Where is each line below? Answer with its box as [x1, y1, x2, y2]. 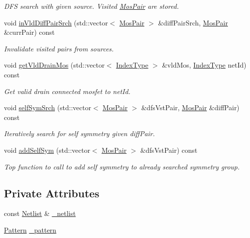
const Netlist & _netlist [4, 208, 76, 218]
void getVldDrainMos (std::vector [4, 60, 105, 70]
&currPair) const [4, 27, 55, 37]
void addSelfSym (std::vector [4, 144, 90, 155]
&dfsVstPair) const [140, 144, 198, 155]
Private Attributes [4, 185, 100, 200]
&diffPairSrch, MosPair [158, 17, 228, 27]
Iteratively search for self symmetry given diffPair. [4, 128, 155, 139]
